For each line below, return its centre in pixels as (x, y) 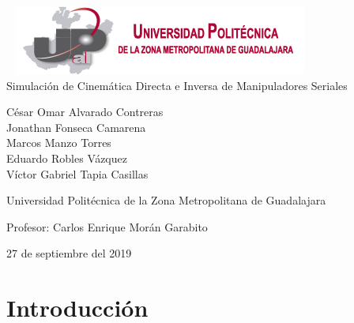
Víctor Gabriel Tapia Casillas (77, 173)
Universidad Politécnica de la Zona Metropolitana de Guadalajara (166, 200)
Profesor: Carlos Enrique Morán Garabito (107, 226)
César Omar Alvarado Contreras (85, 112)
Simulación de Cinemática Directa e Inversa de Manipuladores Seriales (177, 85)
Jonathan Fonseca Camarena (76, 127)
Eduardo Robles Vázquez (67, 158)
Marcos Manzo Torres (59, 143)
